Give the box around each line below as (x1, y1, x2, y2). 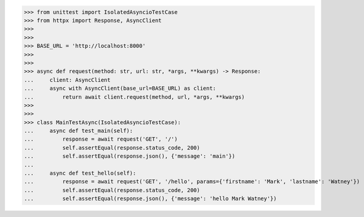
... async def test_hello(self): (24, 170, 136, 177)
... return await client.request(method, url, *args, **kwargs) (24, 93, 245, 100)
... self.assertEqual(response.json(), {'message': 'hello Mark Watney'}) (24, 195, 277, 202)
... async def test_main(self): (24, 127, 133, 135)
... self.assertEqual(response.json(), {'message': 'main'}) (24, 153, 235, 160)
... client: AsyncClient (24, 76, 111, 83)
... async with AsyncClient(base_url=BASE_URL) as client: (24, 85, 217, 92)
